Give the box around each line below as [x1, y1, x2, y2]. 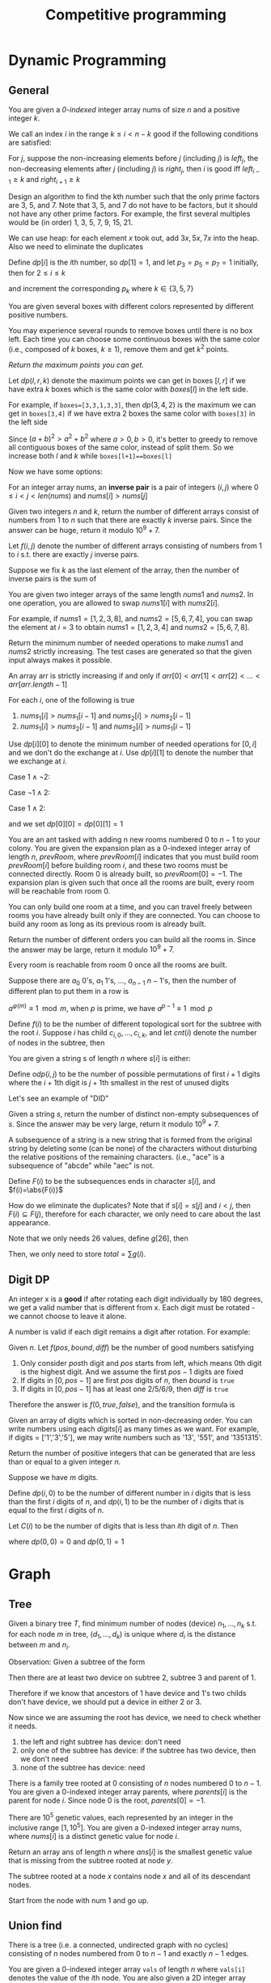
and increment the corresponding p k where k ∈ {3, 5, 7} [8, 284, 194, 295]
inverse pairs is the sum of [8, 573, 97, 583]
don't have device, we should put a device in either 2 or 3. [8, 1697, 202, 1707]
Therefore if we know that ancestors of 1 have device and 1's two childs [8, 1689, 247, 1698]
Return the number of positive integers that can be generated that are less [8, 1448, 256, 1457]
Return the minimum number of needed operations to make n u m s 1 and [8, 637, 243, 648]
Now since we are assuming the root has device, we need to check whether [8, 1713, 261, 1723]
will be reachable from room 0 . [8, 886, 111, 895]
